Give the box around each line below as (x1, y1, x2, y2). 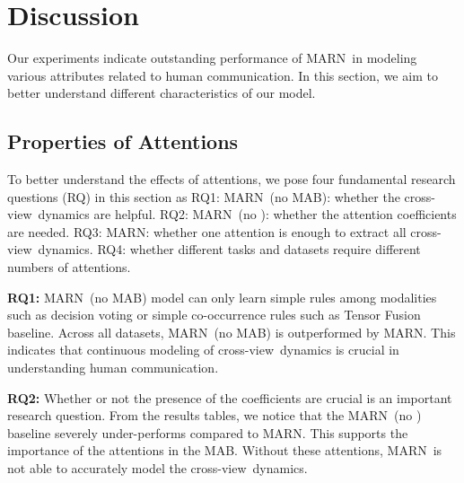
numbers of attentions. (7, 258, 131, 277)
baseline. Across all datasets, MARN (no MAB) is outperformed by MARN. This (7, 322, 456, 341)
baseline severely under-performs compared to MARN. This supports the (7, 423, 408, 442)
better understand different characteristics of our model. (7, 83, 316, 102)
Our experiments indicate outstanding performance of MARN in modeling (7, 48, 417, 67)
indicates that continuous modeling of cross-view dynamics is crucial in (7, 340, 399, 359)
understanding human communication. (7, 358, 219, 377)
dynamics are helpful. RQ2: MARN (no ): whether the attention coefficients (38, 205, 457, 224)
